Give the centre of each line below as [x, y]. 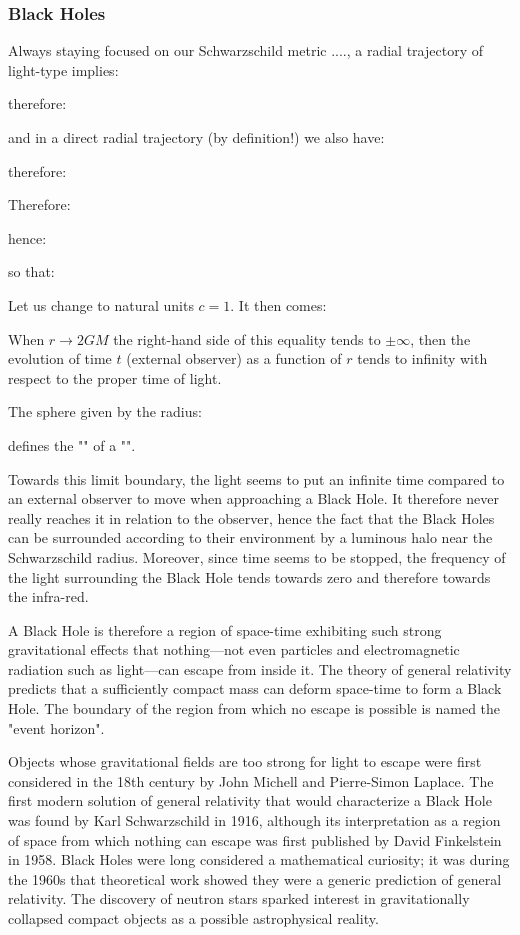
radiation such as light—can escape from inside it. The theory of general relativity [260, 668]
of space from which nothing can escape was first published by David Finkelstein [255, 839]
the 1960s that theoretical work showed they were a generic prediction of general [255, 878]
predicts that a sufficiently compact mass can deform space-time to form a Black [255, 688]
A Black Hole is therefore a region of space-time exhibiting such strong [225, 629]
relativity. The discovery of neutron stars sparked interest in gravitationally [239, 898]
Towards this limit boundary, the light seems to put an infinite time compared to [256, 478]
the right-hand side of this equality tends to [247, 338]
